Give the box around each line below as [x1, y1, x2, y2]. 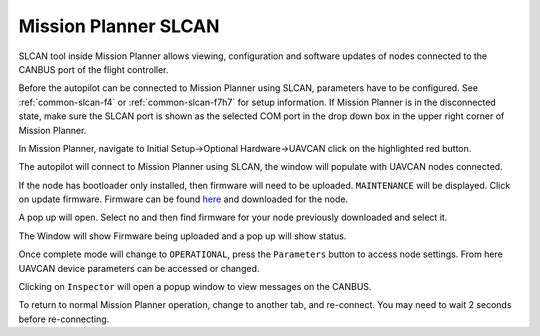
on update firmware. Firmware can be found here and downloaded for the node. [18, 193, 349, 205]
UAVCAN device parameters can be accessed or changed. [18, 262, 260, 274]
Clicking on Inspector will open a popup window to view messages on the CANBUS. [18, 281, 372, 293]
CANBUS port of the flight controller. [18, 63, 169, 75]
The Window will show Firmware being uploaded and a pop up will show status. [18, 230, 347, 242]
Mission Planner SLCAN [18, 15, 220, 37]
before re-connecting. [18, 313, 110, 325]
